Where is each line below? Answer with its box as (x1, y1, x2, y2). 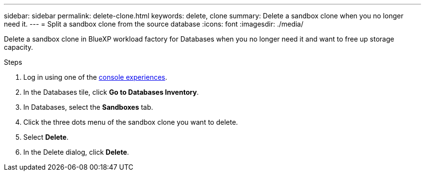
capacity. (4, 43, 33, 51)
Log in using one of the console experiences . (23, 73, 167, 81)
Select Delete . (23, 133, 69, 141)
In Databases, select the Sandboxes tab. (23, 103, 153, 111)
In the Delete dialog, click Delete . (23, 148, 129, 156)
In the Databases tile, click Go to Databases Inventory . (23, 88, 199, 96)
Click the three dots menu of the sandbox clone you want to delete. (23, 118, 238, 126)
